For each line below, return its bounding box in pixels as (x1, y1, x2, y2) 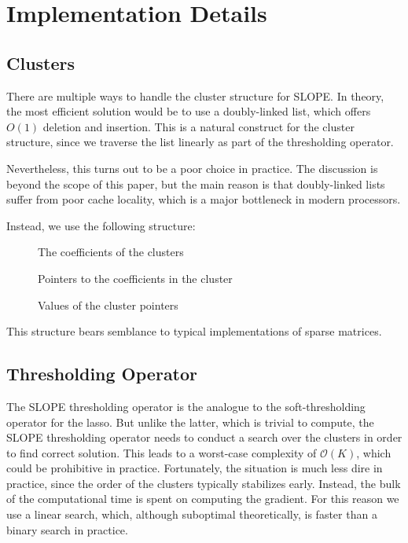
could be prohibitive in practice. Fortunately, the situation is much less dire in (6, 460, 383, 476)
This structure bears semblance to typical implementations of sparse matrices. (6, 323, 382, 339)
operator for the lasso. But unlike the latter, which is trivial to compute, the (6, 413, 374, 430)
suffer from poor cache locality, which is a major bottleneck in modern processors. (6, 191, 401, 207)
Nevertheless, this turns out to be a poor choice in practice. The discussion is (6, 160, 378, 176)
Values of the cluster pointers (38, 296, 178, 313)
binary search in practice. (6, 521, 128, 537)
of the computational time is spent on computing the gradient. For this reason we (6, 490, 399, 507)
